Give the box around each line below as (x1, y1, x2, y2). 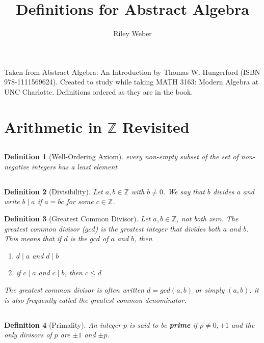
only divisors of (4, 329, 52, 340)
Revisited (122, 116, 190, 137)
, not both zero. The (176, 213, 239, 224)
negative (4, 161, 30, 171)
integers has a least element (32, 161, 118, 171)
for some (66, 196, 94, 207)
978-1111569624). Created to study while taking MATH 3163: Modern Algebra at (4, 76, 259, 87)
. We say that (163, 186, 205, 196)
